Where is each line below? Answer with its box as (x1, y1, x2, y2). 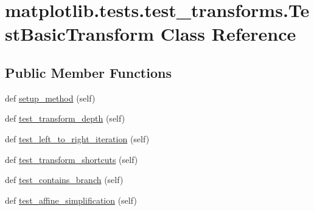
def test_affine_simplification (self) (5, 193, 137, 206)
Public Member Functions (5, 63, 172, 81)
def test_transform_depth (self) (5, 112, 125, 125)
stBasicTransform (5, 21, 155, 46)
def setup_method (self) (5, 91, 96, 104)
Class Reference (160, 21, 296, 46)
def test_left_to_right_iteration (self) (5, 132, 150, 145)
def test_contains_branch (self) (5, 173, 124, 186)
